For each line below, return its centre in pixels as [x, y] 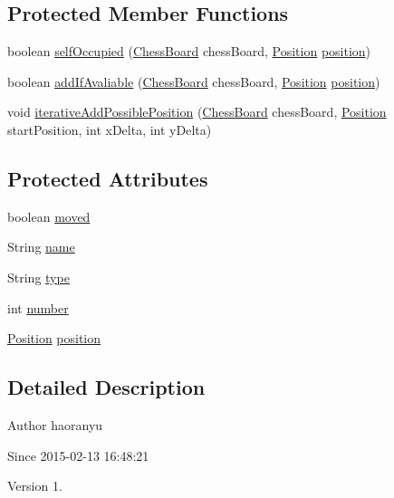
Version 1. [35, 486]
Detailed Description [106, 387]
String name [41, 247]
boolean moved [49, 216]
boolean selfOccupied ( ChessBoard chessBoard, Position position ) [189, 51]
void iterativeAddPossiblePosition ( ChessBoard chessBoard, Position [197, 112]
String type [38, 277]
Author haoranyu [55, 424]
